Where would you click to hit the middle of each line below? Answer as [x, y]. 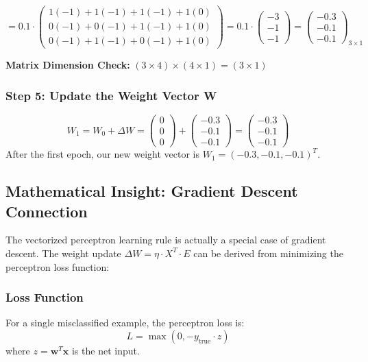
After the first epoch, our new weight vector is [103, 154]
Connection [47, 211]
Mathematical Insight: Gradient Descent [152, 191]
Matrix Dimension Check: [68, 65]
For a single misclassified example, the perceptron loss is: [125, 323]
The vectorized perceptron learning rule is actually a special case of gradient [166, 240]
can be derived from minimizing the [268, 253]
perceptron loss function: [58, 266]
